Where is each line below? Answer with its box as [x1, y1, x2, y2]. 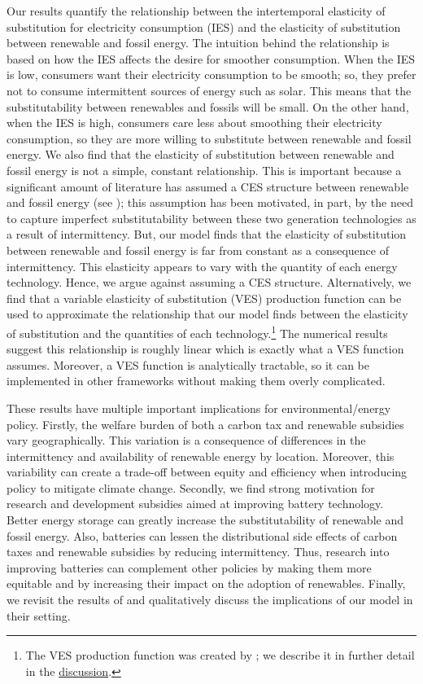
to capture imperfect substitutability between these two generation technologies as [7, 209, 416, 226]
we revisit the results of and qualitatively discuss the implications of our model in [7, 591, 413, 608]
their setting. [7, 607, 71, 624]
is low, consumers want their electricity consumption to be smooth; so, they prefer [7, 66, 416, 83]
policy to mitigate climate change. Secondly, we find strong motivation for [7, 479, 375, 496]
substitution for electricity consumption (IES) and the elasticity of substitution [7, 18, 401, 35]
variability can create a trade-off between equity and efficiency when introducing [7, 463, 408, 480]
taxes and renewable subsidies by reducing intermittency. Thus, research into [7, 543, 390, 560]
